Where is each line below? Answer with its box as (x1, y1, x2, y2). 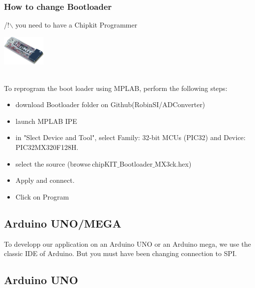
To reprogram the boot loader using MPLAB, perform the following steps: (4, 83, 227, 93)
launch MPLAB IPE (15, 115, 77, 126)
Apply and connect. (15, 175, 75, 185)
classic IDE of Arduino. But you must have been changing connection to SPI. (4, 248, 237, 259)
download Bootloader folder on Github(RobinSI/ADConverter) (15, 99, 205, 110)
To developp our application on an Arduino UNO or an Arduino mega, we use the (4, 238, 251, 249)
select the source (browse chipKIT (15, 158, 117, 169)
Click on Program (15, 191, 69, 202)
